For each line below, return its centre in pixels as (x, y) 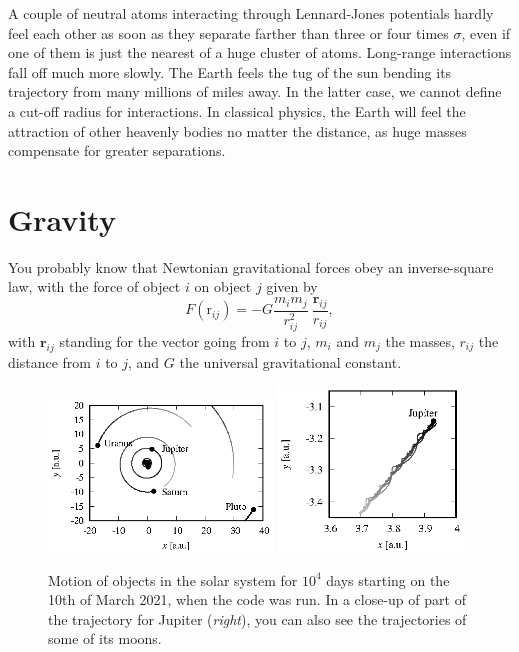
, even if (486, 32)
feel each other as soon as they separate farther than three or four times (228, 32)
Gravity (62, 218)
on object (223, 286)
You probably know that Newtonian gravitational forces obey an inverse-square (251, 266)
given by (292, 286)
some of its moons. (105, 638)
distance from (49, 361)
